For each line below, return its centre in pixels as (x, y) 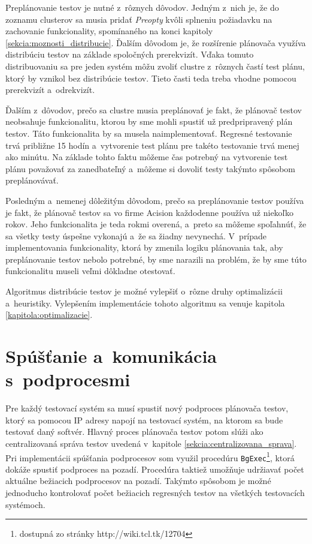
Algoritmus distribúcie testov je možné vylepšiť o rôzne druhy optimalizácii (144, 291)
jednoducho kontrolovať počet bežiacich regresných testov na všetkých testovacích (155, 493)
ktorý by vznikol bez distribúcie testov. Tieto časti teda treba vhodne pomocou (151, 78)
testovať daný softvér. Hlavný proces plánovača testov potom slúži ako (134, 432)
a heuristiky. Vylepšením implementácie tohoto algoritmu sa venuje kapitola (145, 303)
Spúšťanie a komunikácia (111, 356)
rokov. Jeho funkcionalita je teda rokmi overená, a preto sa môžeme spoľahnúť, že (156, 224)
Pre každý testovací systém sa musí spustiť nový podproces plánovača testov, (147, 408)
